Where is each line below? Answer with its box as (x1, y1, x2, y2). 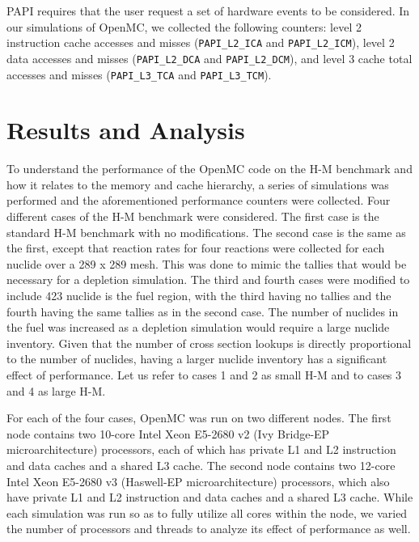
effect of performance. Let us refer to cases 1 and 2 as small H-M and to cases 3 (6, 366, 402, 383)
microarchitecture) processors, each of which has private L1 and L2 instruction (6, 441, 396, 458)
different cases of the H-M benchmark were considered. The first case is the (6, 208, 379, 225)
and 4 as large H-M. (6, 382, 106, 399)
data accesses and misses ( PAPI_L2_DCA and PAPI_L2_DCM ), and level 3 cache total (6, 49, 413, 66)
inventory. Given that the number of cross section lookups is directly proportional (6, 334, 412, 351)
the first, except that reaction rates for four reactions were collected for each (6, 239, 385, 256)
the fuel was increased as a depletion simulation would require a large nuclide (6, 319, 390, 336)
